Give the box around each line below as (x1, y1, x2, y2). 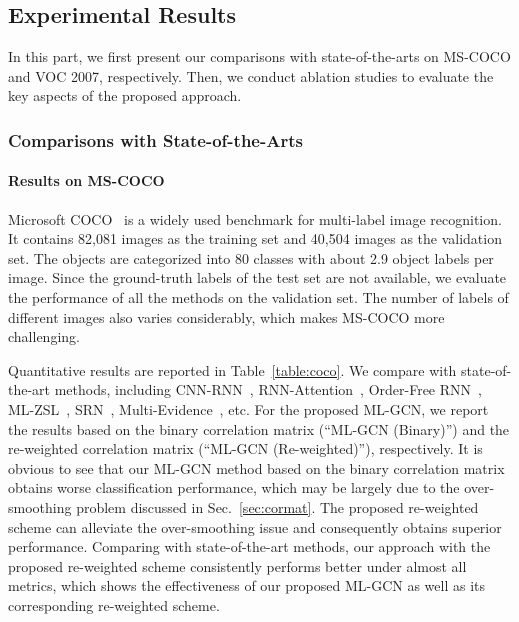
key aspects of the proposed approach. (8, 85, 242, 106)
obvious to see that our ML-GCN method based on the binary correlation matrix (8, 457, 505, 478)
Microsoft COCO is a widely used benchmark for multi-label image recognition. (8, 208, 502, 229)
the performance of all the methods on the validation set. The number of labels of (8, 287, 509, 307)
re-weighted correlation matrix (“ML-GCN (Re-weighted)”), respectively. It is (8, 438, 483, 459)
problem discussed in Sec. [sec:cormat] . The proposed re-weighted (76, 496, 479, 517)
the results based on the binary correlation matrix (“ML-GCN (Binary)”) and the (8, 418, 510, 439)
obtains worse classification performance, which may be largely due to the (8, 477, 460, 498)
